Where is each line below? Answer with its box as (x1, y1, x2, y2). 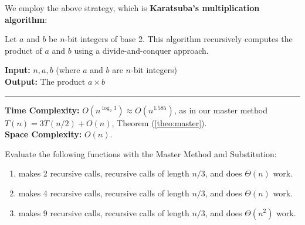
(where (56, 64, 80, 76)
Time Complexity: (5, 103, 80, 116)
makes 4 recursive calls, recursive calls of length (18, 186, 189, 199)
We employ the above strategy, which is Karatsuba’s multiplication (5, 2, 260, 13)
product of (5, 44, 42, 56)
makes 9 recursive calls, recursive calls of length (18, 206, 189, 219)
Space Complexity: (5, 128, 82, 140)
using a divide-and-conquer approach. (74, 44, 209, 56)
